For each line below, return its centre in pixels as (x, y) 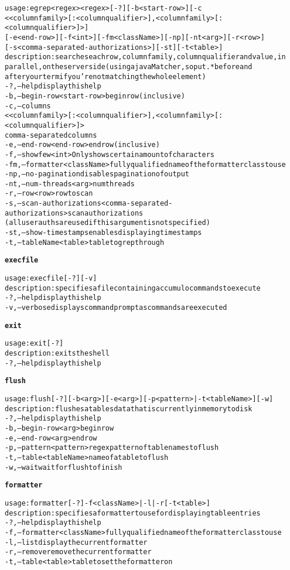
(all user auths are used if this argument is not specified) (108, 223)
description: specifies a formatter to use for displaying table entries (133, 513)
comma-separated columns (51, 135)
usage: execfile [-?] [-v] (51, 279)
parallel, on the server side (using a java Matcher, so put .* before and (129, 66)
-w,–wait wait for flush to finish (64, 467)
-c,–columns (28, 106)
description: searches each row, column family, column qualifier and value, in (145, 57)
